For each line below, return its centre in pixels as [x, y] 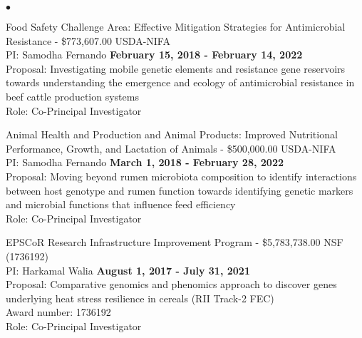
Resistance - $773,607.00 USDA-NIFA [88, 40]
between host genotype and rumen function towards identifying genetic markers [180, 190]
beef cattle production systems [72, 96]
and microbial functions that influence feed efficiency [121, 204]
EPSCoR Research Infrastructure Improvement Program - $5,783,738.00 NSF [175, 242]
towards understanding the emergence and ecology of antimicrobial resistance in [180, 82]
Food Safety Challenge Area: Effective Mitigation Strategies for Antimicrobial [176, 26]
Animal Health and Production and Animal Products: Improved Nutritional [172, 134]
